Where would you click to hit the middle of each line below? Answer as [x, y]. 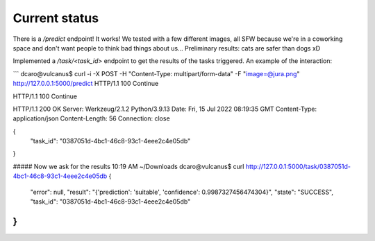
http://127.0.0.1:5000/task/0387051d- [298, 166]
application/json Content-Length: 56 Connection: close [91, 118]
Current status [56, 18]
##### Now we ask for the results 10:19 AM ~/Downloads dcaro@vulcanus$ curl [128, 166]
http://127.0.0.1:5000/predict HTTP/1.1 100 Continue [86, 84]
